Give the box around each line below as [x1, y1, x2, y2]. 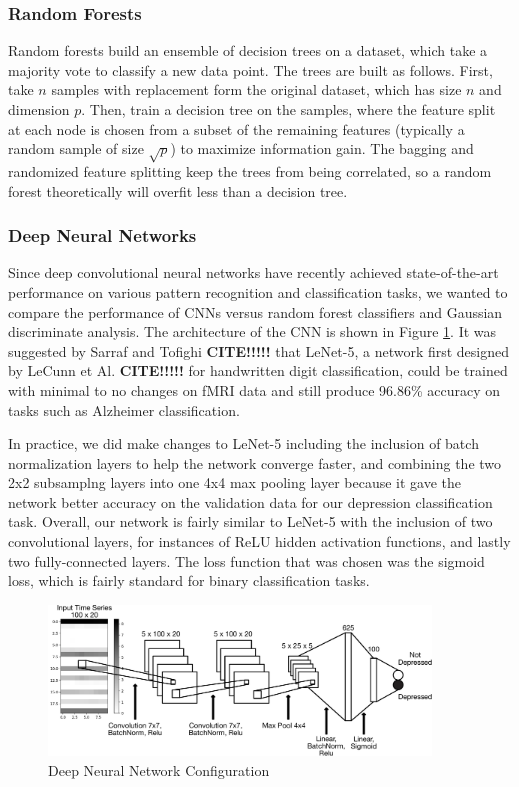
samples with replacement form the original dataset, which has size [51, 79, 462, 100]
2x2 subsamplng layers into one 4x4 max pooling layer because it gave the [8, 472, 462, 493]
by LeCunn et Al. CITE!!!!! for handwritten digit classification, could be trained [8, 360, 508, 381]
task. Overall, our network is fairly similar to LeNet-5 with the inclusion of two [8, 511, 493, 532]
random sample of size [8, 138, 144, 159]
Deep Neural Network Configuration [48, 759, 270, 780]
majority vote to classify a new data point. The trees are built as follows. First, [8, 59, 493, 80]
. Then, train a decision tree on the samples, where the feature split [81, 99, 496, 119]
